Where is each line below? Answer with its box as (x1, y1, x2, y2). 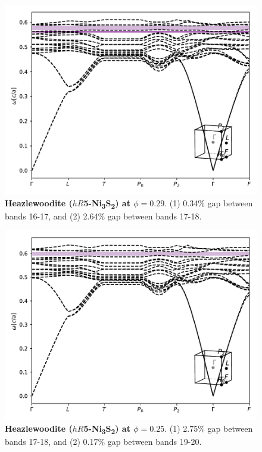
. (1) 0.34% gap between (164, 196, 253, 209)
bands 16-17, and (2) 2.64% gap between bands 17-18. (5, 209, 202, 222)
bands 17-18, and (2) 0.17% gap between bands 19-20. (5, 435, 202, 448)
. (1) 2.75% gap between (164, 422, 253, 434)
